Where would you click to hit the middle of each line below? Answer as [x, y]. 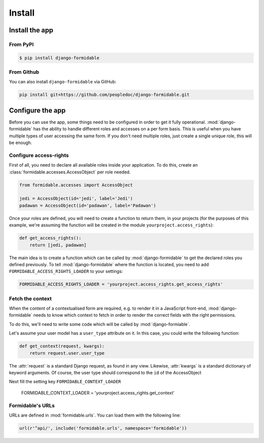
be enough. [21, 143]
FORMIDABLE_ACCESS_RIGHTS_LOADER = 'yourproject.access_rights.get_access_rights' [121, 284]
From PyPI [22, 44]
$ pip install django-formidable [59, 58]
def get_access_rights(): [50, 238]
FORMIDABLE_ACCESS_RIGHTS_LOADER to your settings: [66, 271]
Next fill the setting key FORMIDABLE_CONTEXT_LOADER [65, 382]
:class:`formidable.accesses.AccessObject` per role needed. [70, 172]
